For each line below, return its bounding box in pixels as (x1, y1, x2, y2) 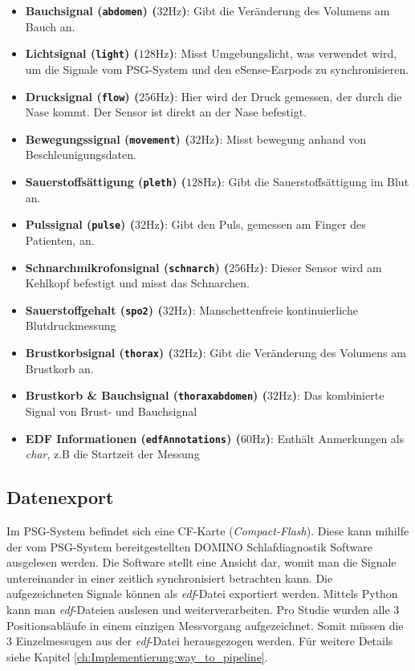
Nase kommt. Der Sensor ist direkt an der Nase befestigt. (25, 104, 307, 120)
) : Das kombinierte (291, 387, 384, 404)
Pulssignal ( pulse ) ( (25, 216, 135, 233)
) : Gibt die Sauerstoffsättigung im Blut (216, 173, 409, 189)
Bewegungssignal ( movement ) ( (25, 130, 190, 147)
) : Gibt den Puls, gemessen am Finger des (159, 216, 366, 233)
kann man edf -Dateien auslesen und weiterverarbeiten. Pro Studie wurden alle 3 (6, 600, 400, 617)
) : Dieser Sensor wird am (259, 258, 382, 275)
